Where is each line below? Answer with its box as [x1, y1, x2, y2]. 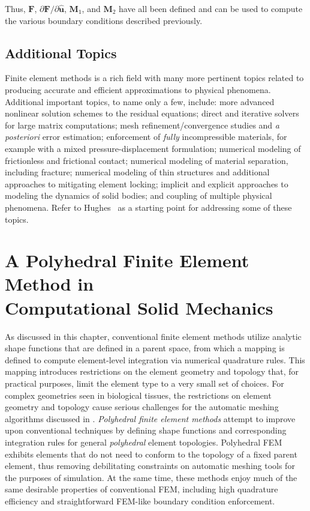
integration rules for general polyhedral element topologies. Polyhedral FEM [5, 435, 282, 448]
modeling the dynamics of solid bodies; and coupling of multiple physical [5, 189, 272, 202]
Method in [5, 271, 94, 296]
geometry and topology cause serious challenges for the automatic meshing [5, 401, 279, 413]
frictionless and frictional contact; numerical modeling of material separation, [5, 154, 288, 166]
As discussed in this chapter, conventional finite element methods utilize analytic [5, 330, 302, 342]
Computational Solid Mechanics [5, 295, 273, 319]
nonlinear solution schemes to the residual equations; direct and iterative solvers [5, 107, 299, 119]
